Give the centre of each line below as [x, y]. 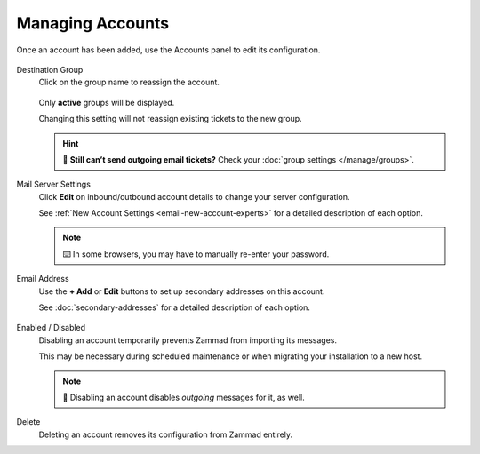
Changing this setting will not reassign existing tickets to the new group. [170, 119]
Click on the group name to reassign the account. [129, 82]
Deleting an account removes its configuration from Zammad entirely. [166, 434]
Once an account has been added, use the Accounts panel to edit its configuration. [168, 50]
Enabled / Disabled [51, 328]
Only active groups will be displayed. [107, 102]
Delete [28, 422]
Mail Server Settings [53, 184]
